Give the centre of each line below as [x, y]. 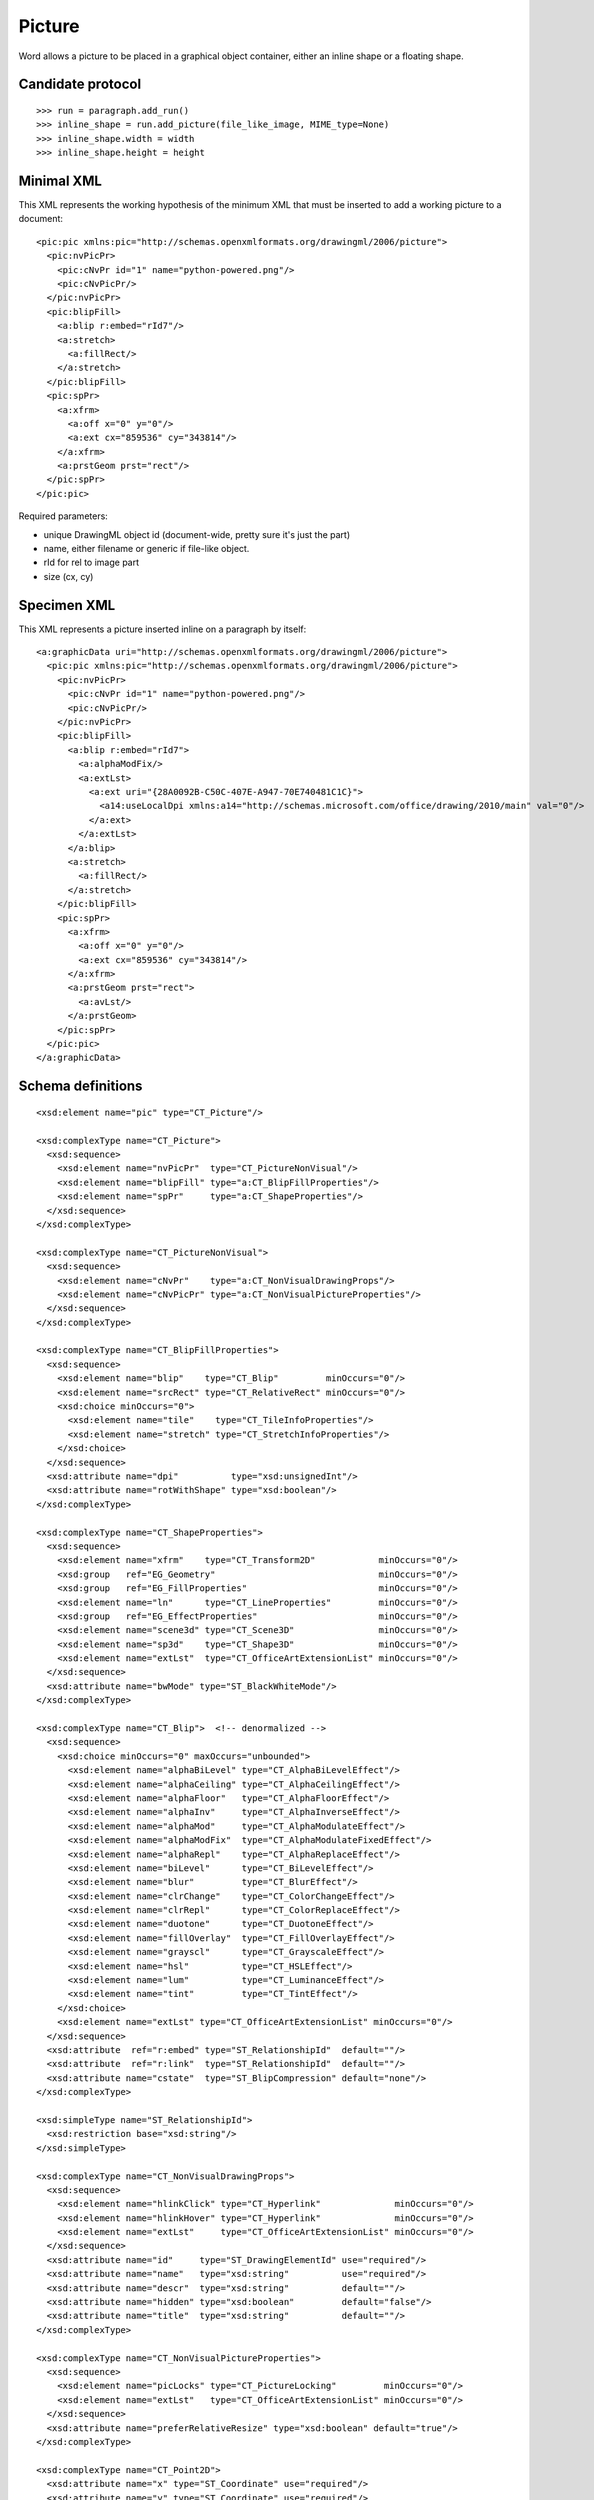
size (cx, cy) [68, 576]
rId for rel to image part [91, 562]
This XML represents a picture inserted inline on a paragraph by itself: [162, 629]
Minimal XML [60, 180]
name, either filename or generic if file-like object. [146, 549]
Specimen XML [67, 605]
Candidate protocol [80, 84]
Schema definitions [80, 1086]
